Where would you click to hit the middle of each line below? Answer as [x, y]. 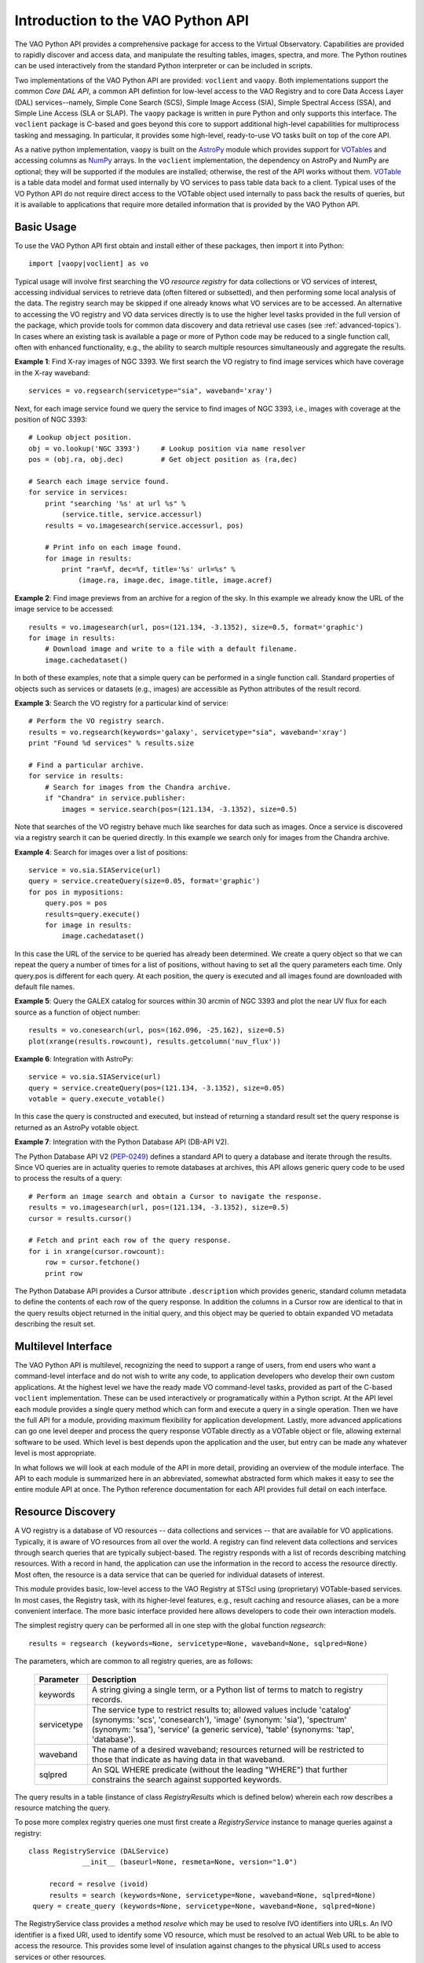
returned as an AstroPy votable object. [77, 1128]
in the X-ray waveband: [52, 372]
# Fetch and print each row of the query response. [130, 1240]
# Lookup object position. [80, 437]
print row [63, 1273]
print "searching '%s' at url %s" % [115, 503]
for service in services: [79, 492]
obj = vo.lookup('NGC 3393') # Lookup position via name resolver [167, 448]
